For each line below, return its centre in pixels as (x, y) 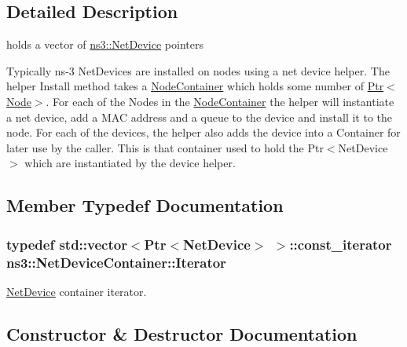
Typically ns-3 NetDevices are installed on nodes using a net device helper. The (198, 70)
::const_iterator (341, 244)
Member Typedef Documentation (145, 205)
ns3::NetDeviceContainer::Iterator (116, 262)
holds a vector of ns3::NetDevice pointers (105, 44)
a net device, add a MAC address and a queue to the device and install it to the (200, 117)
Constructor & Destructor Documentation (182, 333)
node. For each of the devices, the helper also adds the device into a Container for (203, 132)
